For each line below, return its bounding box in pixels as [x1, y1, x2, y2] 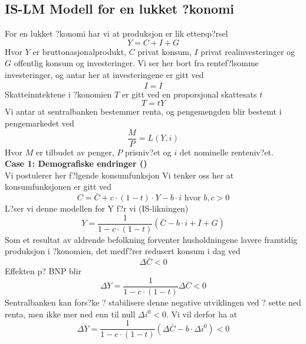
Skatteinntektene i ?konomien [5, 87, 112, 100]
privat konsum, [137, 45, 192, 57]
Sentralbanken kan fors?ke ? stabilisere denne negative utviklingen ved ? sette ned [5, 296, 301, 308]
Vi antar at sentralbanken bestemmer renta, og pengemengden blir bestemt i [5, 105, 282, 118]
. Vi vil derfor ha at [166, 307, 238, 320]
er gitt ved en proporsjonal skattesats [121, 87, 257, 100]
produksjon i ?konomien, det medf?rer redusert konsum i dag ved [5, 245, 241, 257]
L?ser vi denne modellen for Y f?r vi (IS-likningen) [5, 202, 189, 215]
